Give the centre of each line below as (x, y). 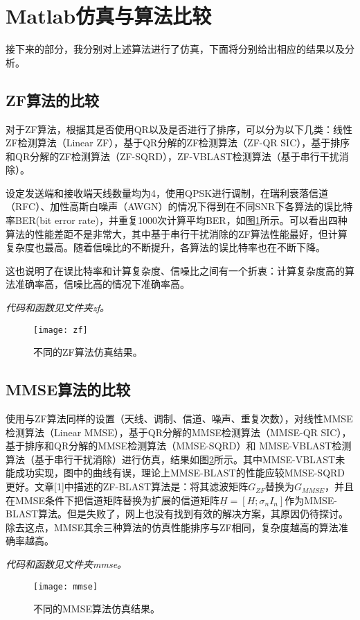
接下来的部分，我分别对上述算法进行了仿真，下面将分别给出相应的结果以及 (175, 49)
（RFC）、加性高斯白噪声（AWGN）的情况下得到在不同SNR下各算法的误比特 (179, 206)
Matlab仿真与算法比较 (109, 16)
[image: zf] (61, 330)
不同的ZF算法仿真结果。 (88, 352)
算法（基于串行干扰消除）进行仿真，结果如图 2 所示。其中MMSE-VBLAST (171, 459)
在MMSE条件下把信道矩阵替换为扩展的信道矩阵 (112, 500)
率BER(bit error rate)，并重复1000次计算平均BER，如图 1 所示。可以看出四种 (177, 220)
